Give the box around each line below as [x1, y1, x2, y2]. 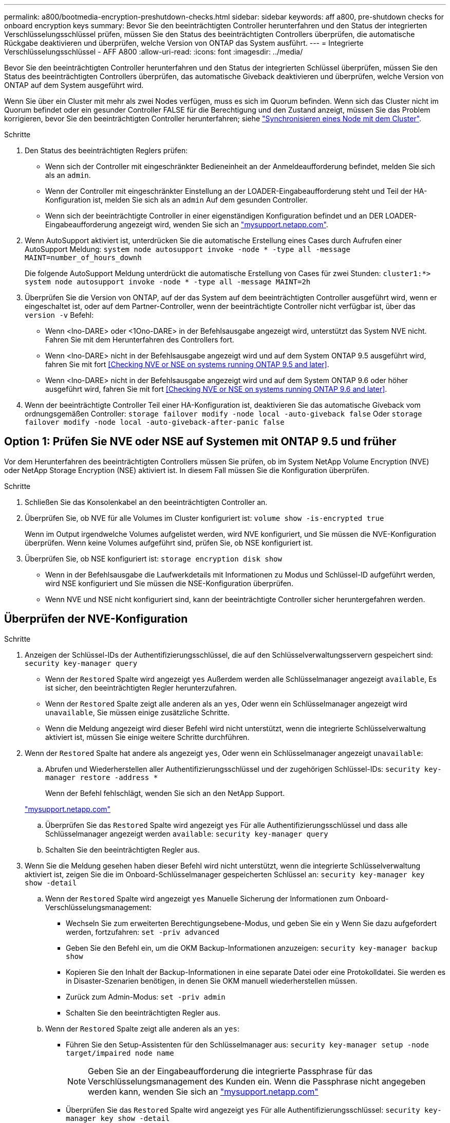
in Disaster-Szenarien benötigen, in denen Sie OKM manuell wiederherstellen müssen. [66, 976, 358, 985]
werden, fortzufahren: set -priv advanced [66, 927, 219, 936]
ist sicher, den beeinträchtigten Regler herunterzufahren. [45, 683, 237, 692]
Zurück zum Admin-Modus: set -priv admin [66, 992, 226, 1001]
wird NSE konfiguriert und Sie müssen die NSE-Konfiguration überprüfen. [45, 578, 293, 588]
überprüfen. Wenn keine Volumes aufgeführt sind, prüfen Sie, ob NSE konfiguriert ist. [25, 538, 313, 547]
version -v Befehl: [25, 311, 94, 319]
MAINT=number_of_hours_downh [25, 253, 142, 262]
